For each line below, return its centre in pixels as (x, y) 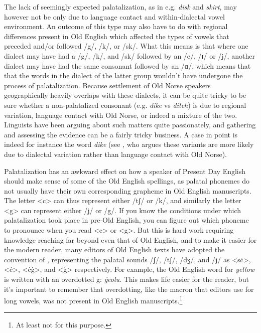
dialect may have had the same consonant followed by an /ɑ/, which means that (127, 65)
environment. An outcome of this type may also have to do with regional (116, 26)
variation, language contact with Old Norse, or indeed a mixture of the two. (121, 115)
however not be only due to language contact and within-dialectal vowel (114, 16)
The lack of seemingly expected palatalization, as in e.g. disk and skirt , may (120, 7)
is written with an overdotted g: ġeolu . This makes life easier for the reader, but (126, 279)
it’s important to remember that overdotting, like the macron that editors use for (129, 289)
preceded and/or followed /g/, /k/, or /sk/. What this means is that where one (126, 46)
